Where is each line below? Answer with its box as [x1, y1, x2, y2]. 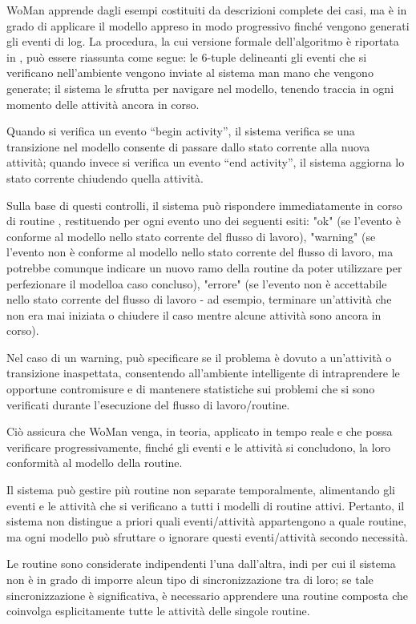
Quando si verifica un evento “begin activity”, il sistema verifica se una [6, 123, 355, 139]
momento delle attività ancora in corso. [6, 95, 200, 112]
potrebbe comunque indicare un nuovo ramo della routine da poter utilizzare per [6, 259, 402, 276]
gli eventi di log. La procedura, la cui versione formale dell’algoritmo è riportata [6, 33, 399, 50]
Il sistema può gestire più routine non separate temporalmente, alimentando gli [6, 481, 396, 498]
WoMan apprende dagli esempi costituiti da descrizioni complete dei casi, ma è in [6, 2, 407, 18]
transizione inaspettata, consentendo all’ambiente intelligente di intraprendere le [6, 364, 400, 381]
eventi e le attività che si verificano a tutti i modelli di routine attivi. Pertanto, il [6, 497, 405, 513]
